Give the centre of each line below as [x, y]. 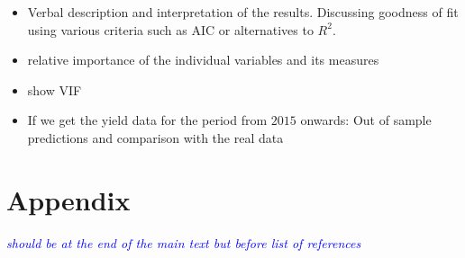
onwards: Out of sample [366, 120]
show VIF [55, 89]
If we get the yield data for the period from [147, 120]
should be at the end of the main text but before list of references [184, 242]
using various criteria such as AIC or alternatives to [170, 29]
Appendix [68, 199]
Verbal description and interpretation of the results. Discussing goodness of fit [243, 12]
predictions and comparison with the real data [155, 137]
